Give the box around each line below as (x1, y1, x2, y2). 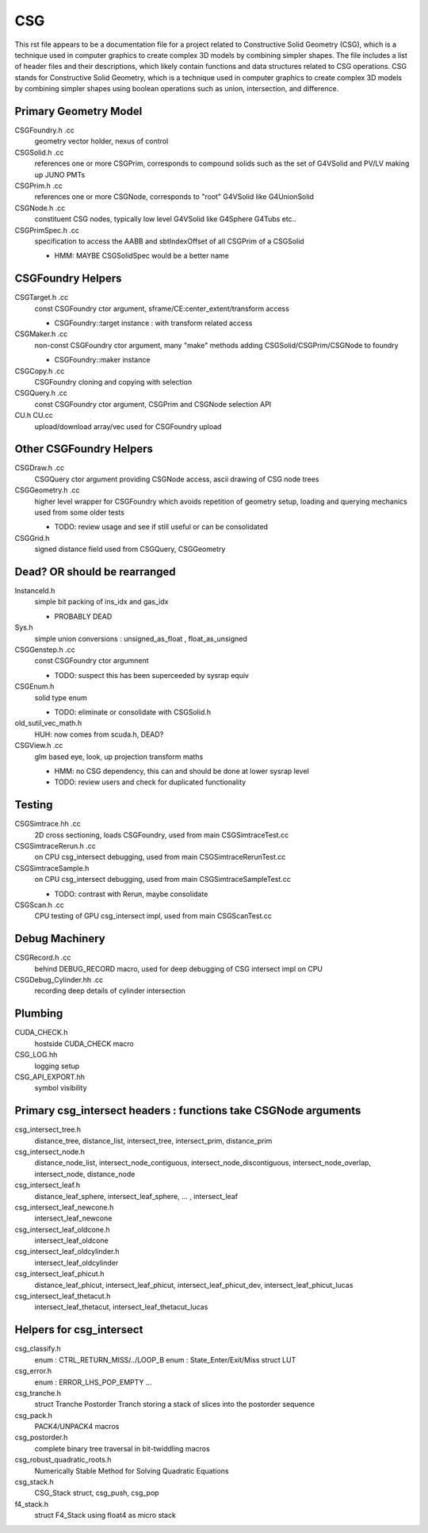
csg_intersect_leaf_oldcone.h (14, 1224, 110, 1234)
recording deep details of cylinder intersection (34, 986, 186, 995)
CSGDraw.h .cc (14, 463, 65, 473)
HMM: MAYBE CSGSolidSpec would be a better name (54, 251, 229, 261)
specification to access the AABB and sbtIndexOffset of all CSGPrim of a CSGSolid (34, 236, 304, 246)
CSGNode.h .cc (14, 203, 66, 213)
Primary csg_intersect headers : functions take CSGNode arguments (14, 1104, 361, 1117)
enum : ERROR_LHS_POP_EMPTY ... (34, 1377, 152, 1387)
